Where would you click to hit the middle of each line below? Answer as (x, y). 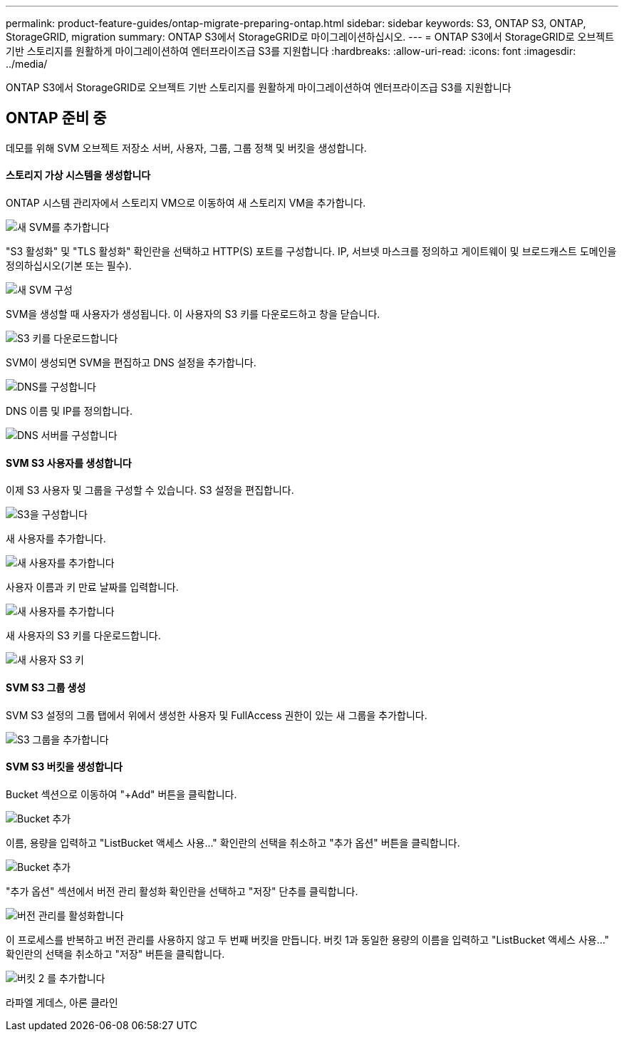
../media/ (27, 64)
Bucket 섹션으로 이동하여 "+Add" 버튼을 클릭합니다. (121, 794)
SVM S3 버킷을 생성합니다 (64, 767)
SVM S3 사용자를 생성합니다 (69, 463)
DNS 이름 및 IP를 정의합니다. (69, 411)
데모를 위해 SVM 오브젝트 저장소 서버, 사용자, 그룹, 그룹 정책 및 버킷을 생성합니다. (186, 148)
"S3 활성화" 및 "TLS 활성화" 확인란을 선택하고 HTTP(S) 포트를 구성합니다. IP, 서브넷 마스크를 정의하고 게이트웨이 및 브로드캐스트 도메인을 (311, 252)
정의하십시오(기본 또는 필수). (69, 266)
